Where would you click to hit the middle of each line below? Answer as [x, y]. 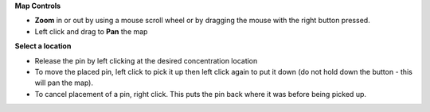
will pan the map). [64, 83]
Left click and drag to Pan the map [91, 31]
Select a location [43, 46]
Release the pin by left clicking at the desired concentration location [146, 60]
